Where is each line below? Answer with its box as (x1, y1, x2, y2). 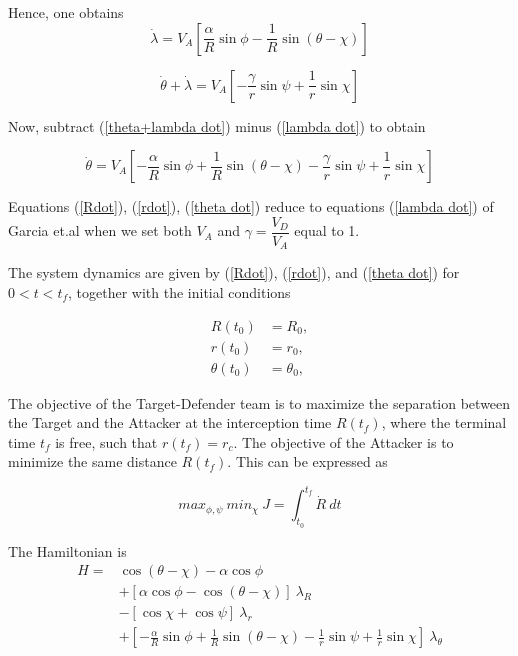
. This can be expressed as (227, 451, 388, 472)
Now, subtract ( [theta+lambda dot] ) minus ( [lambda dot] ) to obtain (8, 115, 426, 136)
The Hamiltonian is (8, 540, 127, 561)
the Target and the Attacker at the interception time (8, 412, 332, 433)
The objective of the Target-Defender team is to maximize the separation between (8, 392, 511, 413)
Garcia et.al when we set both (8, 220, 192, 241)
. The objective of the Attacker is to (233, 431, 454, 452)
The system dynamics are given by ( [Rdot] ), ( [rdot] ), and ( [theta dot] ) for (8, 262, 460, 283)
